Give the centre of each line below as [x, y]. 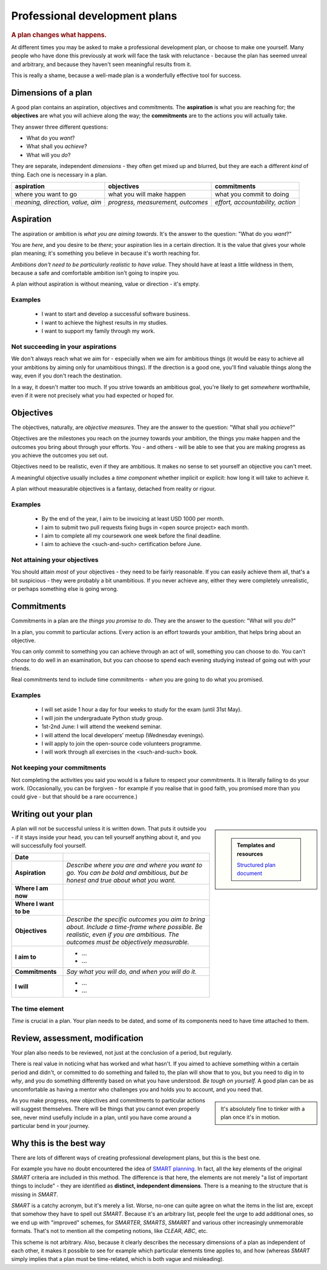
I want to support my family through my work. [98, 331]
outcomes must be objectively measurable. [128, 942]
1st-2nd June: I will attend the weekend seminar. [102, 727]
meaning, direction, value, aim [58, 202]
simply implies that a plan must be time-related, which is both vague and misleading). [117, 1259]
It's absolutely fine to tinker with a [263, 1109]
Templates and [256, 845]
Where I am [31, 888]
